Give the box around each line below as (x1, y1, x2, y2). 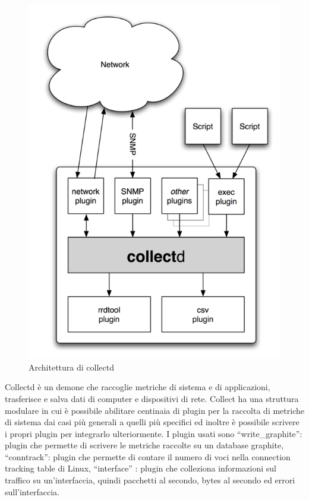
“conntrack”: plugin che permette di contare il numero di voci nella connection (5, 450, 291, 463)
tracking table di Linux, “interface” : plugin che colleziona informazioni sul (5, 462, 276, 474)
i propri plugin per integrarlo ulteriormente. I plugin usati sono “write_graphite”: (5, 427, 302, 439)
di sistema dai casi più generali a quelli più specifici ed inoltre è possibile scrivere (5, 416, 299, 428)
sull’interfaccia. (5, 485, 59, 498)
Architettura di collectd (29, 360, 114, 373)
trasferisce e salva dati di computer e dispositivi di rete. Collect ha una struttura (5, 392, 299, 404)
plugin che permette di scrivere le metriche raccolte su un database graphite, (5, 439, 284, 451)
